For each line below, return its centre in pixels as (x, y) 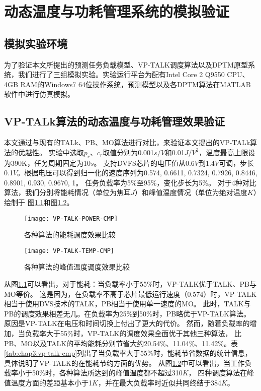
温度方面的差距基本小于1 (51, 382)
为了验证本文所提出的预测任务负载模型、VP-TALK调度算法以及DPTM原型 (126, 64)
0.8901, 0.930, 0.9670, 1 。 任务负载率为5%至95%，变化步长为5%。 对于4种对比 (130, 182)
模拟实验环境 (36, 43)
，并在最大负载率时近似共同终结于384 (159, 382)
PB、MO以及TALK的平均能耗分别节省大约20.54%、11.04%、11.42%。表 (121, 343)
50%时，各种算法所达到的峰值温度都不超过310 (107, 373)
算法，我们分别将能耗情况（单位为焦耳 (67, 192)
